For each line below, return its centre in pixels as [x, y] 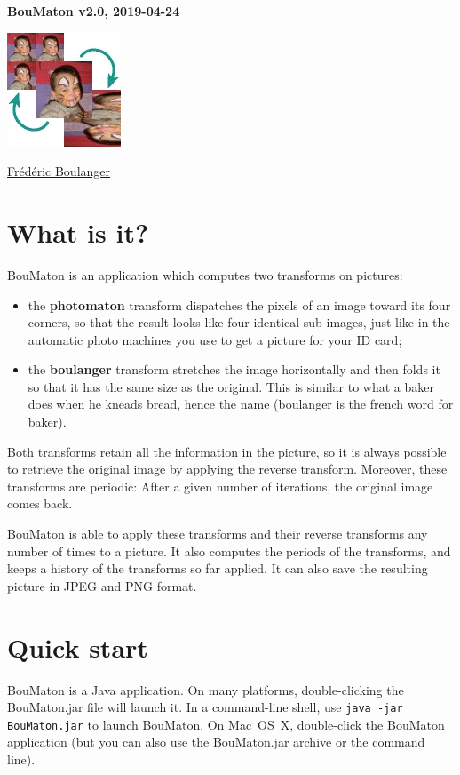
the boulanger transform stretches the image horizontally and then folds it [234, 369]
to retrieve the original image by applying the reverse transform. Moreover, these [227, 469]
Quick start [78, 647]
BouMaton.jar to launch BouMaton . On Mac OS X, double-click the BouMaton [226, 724]
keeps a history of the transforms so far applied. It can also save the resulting [218, 568]
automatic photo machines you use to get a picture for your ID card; [215, 339]
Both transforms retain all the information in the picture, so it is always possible [227, 451]
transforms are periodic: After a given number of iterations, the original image [220, 486]
